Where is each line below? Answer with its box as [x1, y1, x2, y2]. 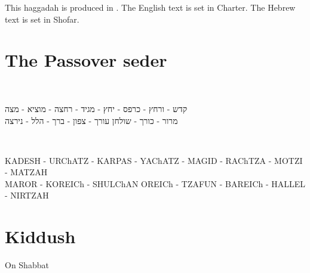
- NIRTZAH [5, 189, 49, 201]
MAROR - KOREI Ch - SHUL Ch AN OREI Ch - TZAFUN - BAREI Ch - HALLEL [5, 177, 306, 190]
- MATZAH [5, 166, 48, 178]
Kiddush [5, 224, 76, 249]
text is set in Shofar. [5, 13, 79, 25]
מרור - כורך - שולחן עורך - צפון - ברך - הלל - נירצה [5, 114, 178, 126]
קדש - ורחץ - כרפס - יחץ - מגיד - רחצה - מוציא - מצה [5, 102, 188, 114]
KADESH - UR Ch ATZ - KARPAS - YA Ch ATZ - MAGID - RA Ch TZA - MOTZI [5, 154, 303, 166]
